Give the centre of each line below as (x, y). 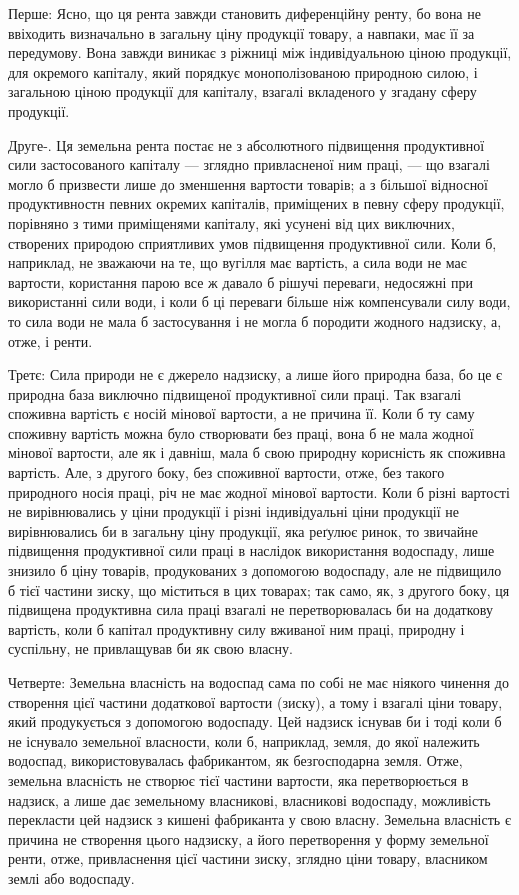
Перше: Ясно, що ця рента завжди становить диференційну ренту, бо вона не (244, 13)
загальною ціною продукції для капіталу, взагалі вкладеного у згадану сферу (242, 91)
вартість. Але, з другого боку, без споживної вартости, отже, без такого (226, 472)
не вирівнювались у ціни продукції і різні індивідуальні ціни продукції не (233, 511)
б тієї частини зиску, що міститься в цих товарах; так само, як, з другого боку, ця (259, 589)
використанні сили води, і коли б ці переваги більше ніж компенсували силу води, (259, 301)
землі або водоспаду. (71, 877)
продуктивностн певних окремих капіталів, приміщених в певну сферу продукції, (256, 203)
